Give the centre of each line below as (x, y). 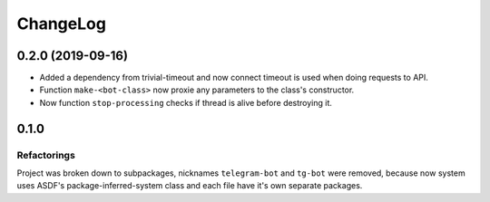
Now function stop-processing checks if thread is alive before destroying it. (186, 102)
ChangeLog (61, 24)
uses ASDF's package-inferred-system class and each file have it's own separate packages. (190, 186)
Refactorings (46, 155)
